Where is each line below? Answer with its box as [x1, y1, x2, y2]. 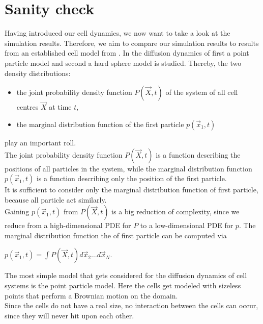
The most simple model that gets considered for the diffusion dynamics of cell [5, 270, 247, 281]
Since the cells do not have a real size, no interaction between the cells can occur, [5, 300, 258, 311]
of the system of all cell [165, 87, 238, 97]
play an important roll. [5, 137, 76, 147]
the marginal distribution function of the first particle [16, 118, 184, 129]
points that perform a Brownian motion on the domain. [5, 290, 178, 301]
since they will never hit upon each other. [5, 310, 134, 320]
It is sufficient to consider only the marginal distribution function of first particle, [5, 184, 258, 195]
